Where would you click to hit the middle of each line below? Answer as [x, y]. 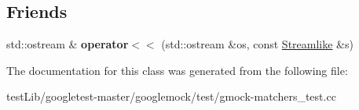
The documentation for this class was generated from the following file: [177, 70]
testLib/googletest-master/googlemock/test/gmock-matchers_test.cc [171, 96]
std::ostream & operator [68, 44]
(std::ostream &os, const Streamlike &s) [257, 44]
